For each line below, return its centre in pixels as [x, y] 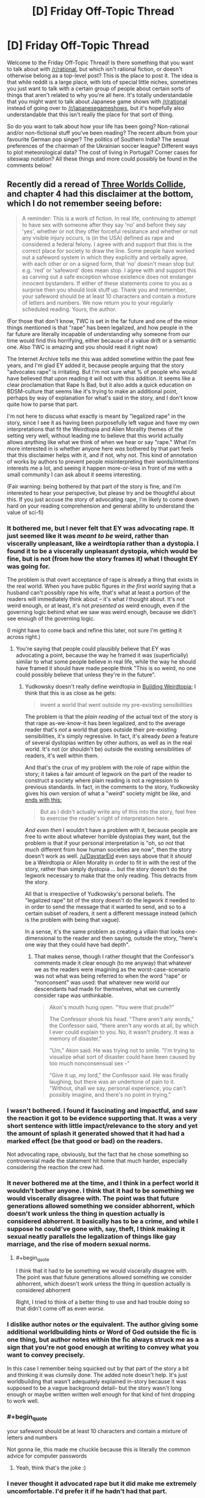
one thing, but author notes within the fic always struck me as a [103, 1340]
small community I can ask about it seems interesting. [74, 474]
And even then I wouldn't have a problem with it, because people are [111, 830]
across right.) [24, 637]
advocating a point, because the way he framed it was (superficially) [102, 656]
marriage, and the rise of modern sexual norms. [79, 1244]
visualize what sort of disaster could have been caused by [122, 1057]
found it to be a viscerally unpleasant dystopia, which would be [103, 551]
